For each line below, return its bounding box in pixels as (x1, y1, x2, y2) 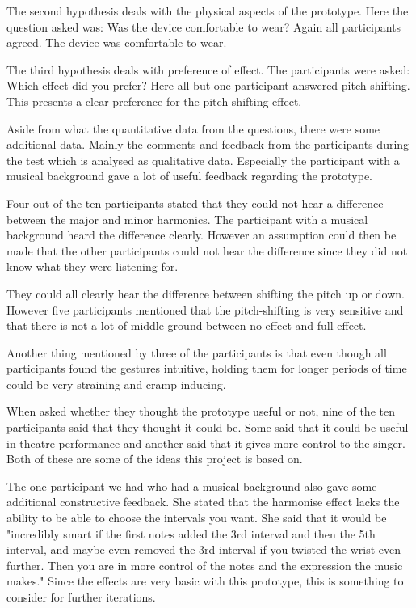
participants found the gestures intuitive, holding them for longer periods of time (6, 360, 407, 377)
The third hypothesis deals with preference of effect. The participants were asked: (6, 61, 410, 78)
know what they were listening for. (6, 258, 179, 275)
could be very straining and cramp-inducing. (6, 375, 226, 392)
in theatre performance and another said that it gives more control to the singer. (6, 434, 406, 451)
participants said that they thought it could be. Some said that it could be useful (6, 419, 409, 436)
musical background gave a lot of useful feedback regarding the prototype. (6, 167, 372, 184)
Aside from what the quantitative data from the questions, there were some (6, 120, 380, 137)
